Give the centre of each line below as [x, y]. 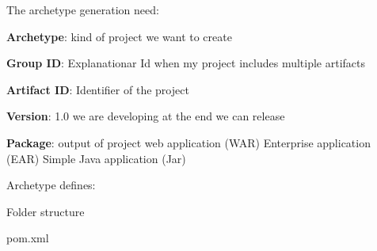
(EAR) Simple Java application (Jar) [96, 158]
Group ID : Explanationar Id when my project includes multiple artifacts [186, 63]
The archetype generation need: [83, 10]
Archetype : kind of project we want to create [119, 36]
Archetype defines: [51, 185]
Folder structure [46, 211]
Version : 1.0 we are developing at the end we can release [146, 116]
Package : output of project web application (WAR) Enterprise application [188, 142]
